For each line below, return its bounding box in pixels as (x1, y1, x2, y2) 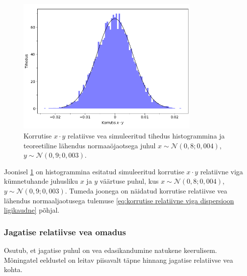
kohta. (4, 264, 23, 275)
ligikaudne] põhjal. (4, 205, 60, 215)
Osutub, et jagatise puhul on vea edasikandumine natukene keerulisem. (4, 245, 217, 255)
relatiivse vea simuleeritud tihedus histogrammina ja (68, 130, 225, 140)
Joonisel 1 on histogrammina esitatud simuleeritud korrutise (4, 166, 184, 176)
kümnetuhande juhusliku (4, 176, 78, 186)
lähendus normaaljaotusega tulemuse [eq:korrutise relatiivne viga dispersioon (4, 195, 234, 205)
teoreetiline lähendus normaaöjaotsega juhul (24, 140, 156, 150)
